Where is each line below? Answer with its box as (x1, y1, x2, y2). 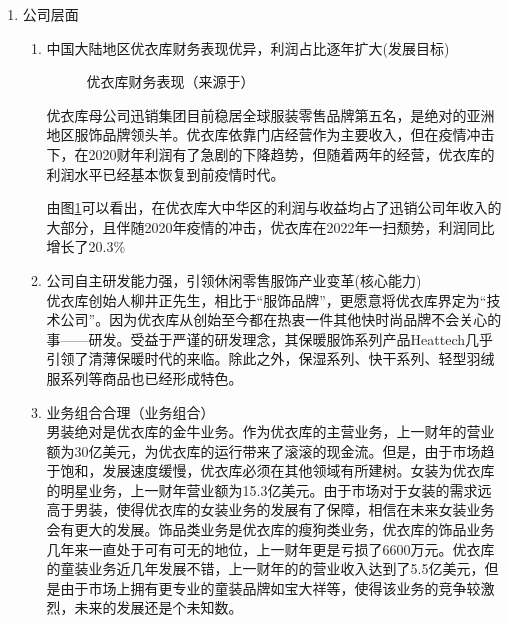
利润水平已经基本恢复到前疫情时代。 (46, 163, 285, 184)
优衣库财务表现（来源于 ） (86, 71, 255, 92)
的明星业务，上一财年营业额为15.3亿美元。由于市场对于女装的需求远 (46, 479, 492, 500)
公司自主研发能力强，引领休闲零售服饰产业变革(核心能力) (46, 269, 422, 290)
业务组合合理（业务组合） (46, 401, 215, 422)
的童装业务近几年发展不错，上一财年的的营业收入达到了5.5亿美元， (46, 558, 485, 579)
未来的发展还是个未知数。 (74, 597, 243, 618)
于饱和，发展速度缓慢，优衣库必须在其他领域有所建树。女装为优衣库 (46, 460, 495, 481)
